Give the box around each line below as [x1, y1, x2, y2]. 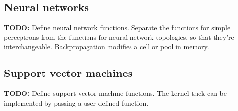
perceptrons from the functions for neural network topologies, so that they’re [4, 32, 234, 42]
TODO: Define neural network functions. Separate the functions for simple [4, 22, 231, 33]
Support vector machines [4, 65, 133, 80]
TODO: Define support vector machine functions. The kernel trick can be [4, 88, 227, 98]
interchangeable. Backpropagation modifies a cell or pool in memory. [4, 41, 209, 52]
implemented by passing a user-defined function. [4, 97, 149, 108]
